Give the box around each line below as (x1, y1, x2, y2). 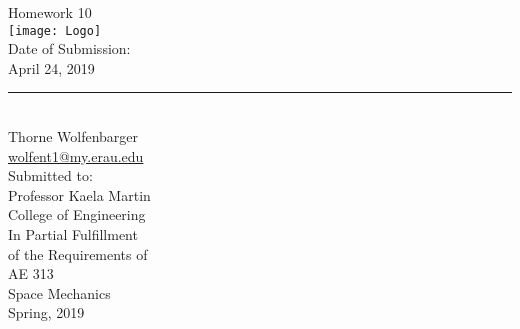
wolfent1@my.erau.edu (8, 145, 144, 166)
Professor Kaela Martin (8, 184, 151, 205)
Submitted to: (8, 165, 93, 186)
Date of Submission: (8, 38, 131, 59)
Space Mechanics (8, 282, 111, 303)
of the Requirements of (8, 243, 148, 264)
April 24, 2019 (8, 57, 95, 78)
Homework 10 (8, 2, 92, 22)
